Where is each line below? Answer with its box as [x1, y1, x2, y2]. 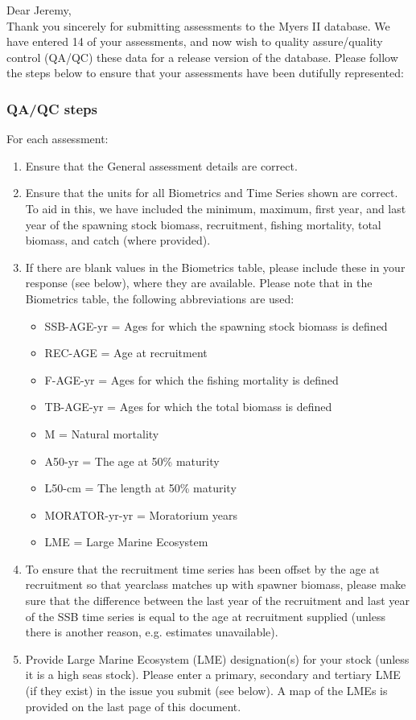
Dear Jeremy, [6, 2, 72, 18]
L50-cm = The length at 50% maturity [44, 479, 237, 496]
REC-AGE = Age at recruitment [44, 344, 208, 361]
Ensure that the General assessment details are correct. [25, 157, 298, 174]
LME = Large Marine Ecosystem [44, 533, 208, 550]
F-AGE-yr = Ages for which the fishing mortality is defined [44, 371, 339, 388]
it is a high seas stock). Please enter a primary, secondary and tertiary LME [25, 666, 401, 683]
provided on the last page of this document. [25, 697, 241, 714]
